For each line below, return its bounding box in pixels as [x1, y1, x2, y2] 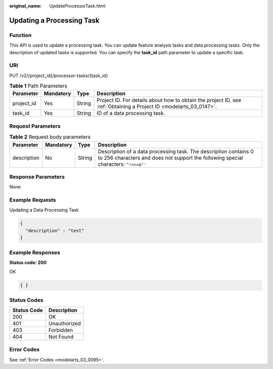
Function [9, 31, 32, 39]
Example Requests [9, 197, 56, 204]
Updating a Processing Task [9, 16, 100, 25]
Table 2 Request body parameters [9, 133, 91, 140]
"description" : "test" [25, 228, 84, 233]
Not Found [48, 334, 74, 341]
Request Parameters [9, 122, 61, 129]
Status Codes [9, 297, 43, 304]
